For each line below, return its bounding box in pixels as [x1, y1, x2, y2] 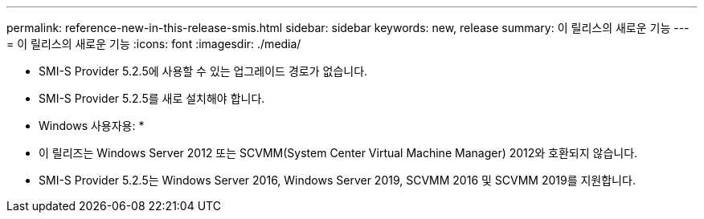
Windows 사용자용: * [39, 119, 145, 132]
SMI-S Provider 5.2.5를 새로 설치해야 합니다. [39, 91, 265, 105]
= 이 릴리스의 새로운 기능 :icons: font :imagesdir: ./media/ [6, 37, 301, 51]
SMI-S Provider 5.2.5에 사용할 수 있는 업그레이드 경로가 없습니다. [39, 64, 368, 78]
